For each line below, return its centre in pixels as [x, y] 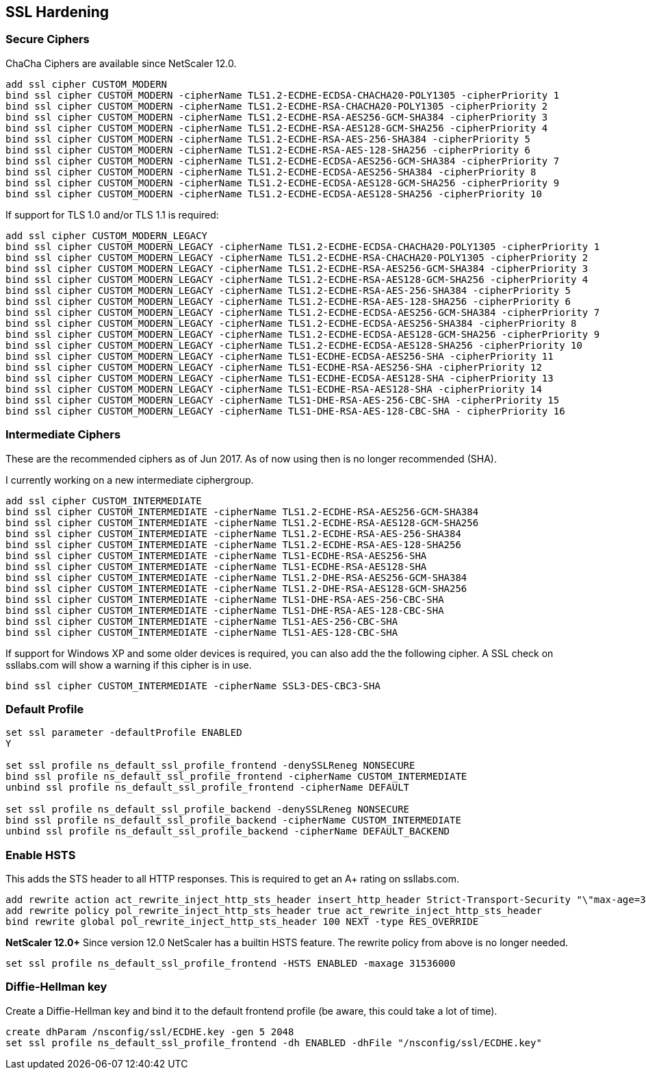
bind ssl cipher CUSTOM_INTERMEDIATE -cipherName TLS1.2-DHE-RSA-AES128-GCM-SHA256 [236, 588]
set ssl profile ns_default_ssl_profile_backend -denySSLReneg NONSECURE [208, 810]
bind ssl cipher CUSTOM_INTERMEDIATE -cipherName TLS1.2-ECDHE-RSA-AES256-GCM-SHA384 [242, 511]
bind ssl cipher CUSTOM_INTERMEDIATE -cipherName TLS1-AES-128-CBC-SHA [202, 632]
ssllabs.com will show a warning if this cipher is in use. [129, 665]
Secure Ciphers [48, 39]
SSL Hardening [57, 12]
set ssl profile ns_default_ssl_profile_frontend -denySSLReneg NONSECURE [210, 766]
